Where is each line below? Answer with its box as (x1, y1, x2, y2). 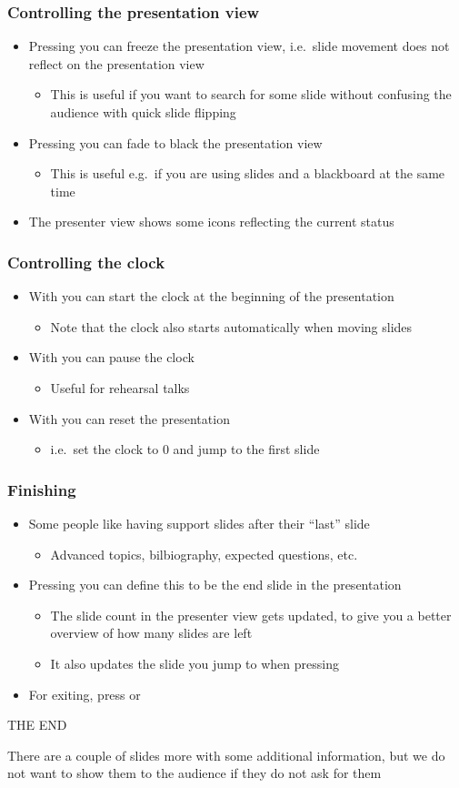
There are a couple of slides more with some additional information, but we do (7, 745, 445, 764)
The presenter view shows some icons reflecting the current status (28, 212, 394, 231)
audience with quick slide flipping (50, 103, 236, 121)
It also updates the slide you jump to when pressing (50, 653, 339, 672)
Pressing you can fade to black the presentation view (28, 133, 323, 152)
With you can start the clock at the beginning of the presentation (28, 287, 394, 306)
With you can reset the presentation (28, 409, 230, 428)
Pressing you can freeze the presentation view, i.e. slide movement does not (28, 36, 450, 56)
